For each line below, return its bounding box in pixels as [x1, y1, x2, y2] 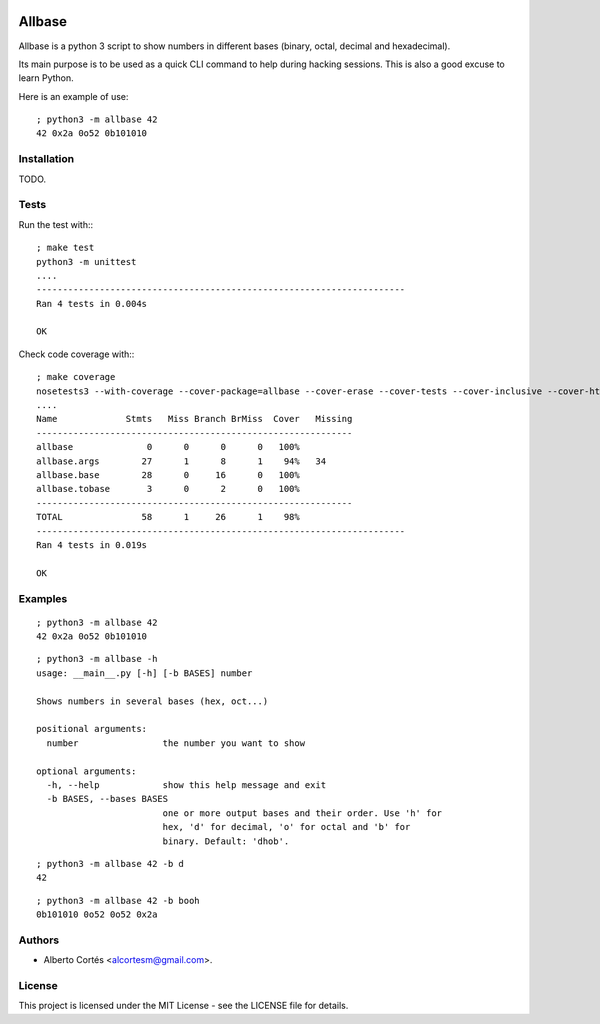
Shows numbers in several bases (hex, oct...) [36, 695, 269, 707]
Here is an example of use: [18, 90, 129, 102]
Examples [18, 591, 68, 605]
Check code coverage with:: [18, 348, 135, 360]
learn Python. [18, 72, 74, 84]
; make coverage [36, 371, 116, 383]
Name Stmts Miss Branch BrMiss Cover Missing [36, 413, 353, 425]
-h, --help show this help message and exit [46, 779, 327, 790]
